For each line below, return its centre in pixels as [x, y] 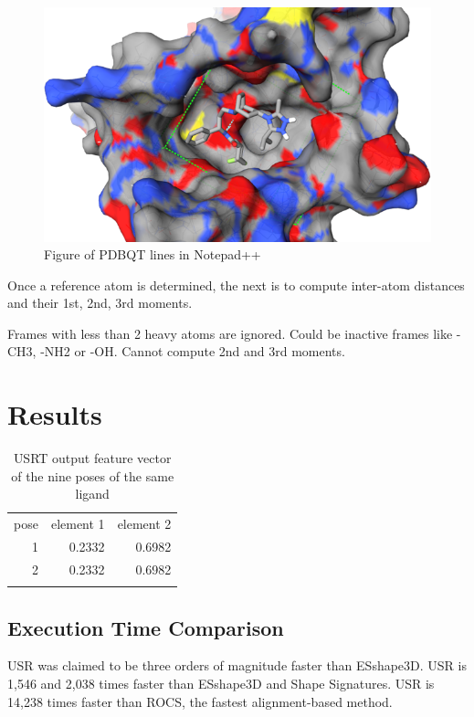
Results [55, 414]
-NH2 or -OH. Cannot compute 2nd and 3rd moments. [193, 351]
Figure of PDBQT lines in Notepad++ [153, 254]
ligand [92, 494]
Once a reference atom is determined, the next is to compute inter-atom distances [236, 285]
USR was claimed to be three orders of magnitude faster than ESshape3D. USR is [237, 665]
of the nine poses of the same [93, 475]
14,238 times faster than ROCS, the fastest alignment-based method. [200, 701]
